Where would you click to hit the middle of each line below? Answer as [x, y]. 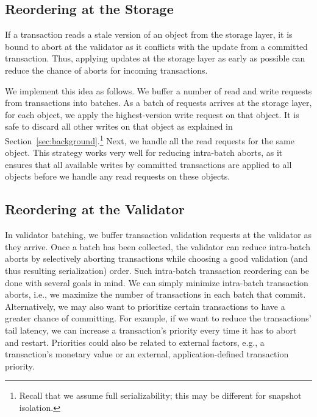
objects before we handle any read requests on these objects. [118, 176]
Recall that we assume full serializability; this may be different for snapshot [160, 395]
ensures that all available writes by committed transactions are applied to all [148, 164]
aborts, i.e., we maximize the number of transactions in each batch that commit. [155, 294]
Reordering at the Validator [95, 209]
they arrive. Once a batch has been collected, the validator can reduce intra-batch [158, 246]
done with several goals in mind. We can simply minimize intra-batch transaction [157, 282]
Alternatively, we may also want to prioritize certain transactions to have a [145, 306]
